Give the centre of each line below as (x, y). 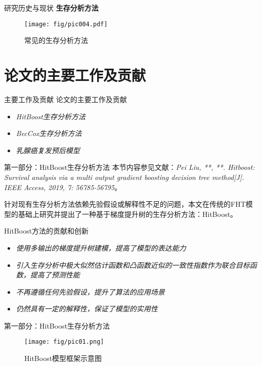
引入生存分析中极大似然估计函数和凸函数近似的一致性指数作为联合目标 (133, 265)
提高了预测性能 (55, 275)
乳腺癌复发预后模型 (48, 150)
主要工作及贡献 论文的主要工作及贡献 (65, 99)
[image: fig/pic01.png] (64, 342)
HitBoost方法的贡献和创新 (47, 231)
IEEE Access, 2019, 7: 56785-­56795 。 (63, 187)
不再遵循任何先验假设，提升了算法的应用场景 (90, 291)
